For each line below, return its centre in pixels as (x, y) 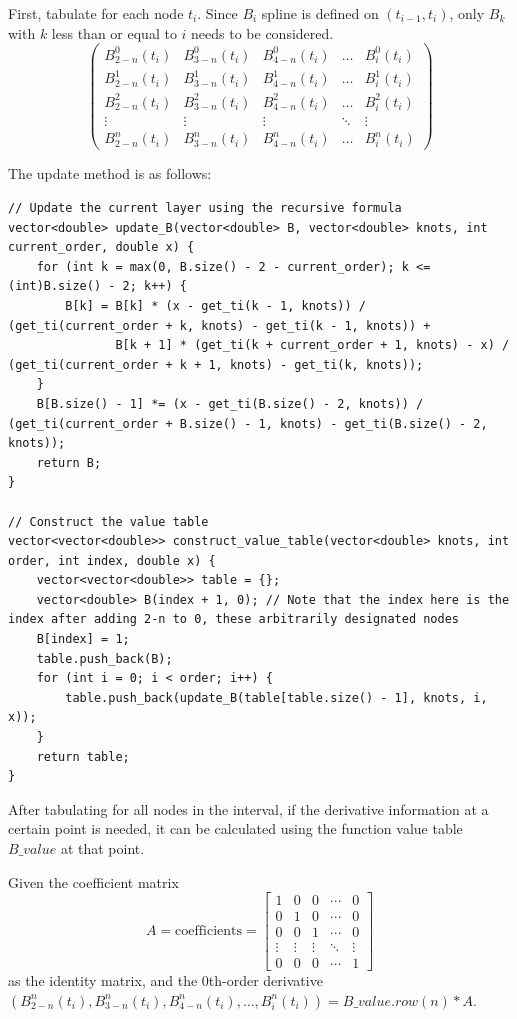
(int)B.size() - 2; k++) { (97, 286)
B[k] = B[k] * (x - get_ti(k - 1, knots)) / (215, 305)
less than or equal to (114, 32)
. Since (217, 13)
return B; (69, 462)
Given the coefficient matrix (93, 881)
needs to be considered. (262, 32)
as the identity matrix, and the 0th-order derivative (165, 980)
